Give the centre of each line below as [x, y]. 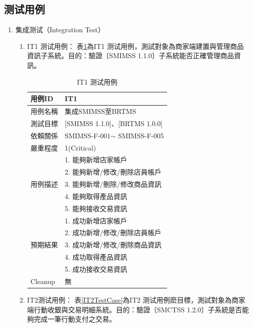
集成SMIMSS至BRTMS [100, 111]
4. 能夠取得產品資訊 [96, 196]
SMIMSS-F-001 [88, 135]
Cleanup [43, 281]
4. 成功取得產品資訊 [96, 257]
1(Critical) [80, 147]
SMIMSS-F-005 [141, 135]
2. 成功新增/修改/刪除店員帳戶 [113, 232]
